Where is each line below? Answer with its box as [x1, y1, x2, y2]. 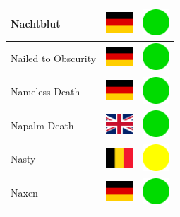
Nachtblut [11, 16, 61, 30]
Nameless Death [11, 84, 80, 99]
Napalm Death [11, 117, 74, 132]
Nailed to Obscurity [11, 50, 97, 65]
